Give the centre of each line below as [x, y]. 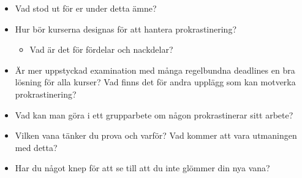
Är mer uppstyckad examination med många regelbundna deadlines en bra [155, 70]
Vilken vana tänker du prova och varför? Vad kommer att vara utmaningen [156, 135]
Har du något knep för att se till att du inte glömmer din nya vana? [142, 168]
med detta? [36, 147]
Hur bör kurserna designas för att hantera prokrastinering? [126, 29]
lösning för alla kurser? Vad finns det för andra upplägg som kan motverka [155, 82]
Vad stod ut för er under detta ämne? [86, 8]
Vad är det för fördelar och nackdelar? [101, 49]
